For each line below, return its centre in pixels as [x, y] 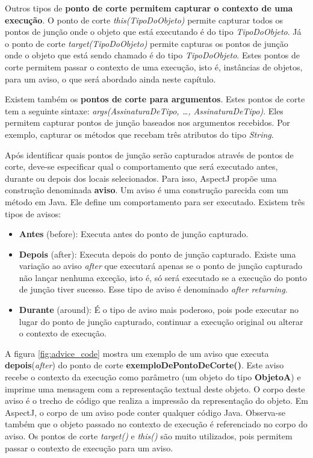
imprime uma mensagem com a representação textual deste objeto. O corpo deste [155, 388]
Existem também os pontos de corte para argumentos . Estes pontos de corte [155, 99]
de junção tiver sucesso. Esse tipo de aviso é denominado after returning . [153, 289]
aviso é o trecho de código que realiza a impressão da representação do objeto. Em [156, 401]
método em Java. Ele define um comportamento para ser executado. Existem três [155, 201]
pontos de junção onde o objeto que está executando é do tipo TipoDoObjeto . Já [153, 32]
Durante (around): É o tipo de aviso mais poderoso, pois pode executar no [159, 310]
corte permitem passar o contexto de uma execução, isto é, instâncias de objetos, [154, 67]
